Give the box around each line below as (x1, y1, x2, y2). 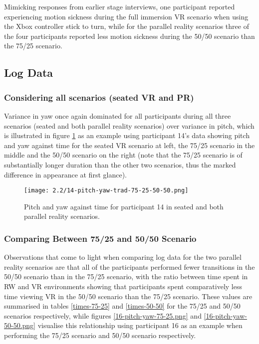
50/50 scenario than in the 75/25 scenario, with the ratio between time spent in (4, 271, 248, 282)
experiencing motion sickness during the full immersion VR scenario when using (4, 11, 249, 21)
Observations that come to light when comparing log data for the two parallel (4, 252, 242, 262)
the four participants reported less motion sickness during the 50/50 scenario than (4, 30, 255, 41)
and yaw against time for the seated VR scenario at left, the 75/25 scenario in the (4, 140, 255, 150)
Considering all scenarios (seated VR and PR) (4, 91, 194, 103)
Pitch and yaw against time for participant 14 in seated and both (24, 201, 224, 211)
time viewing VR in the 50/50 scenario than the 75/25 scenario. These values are (4, 291, 253, 301)
